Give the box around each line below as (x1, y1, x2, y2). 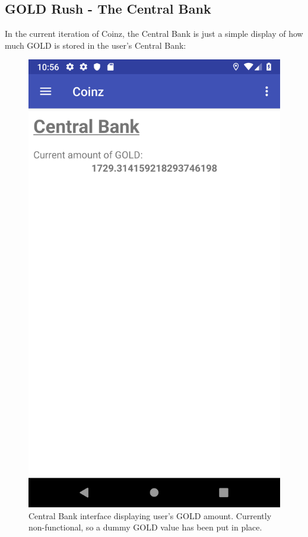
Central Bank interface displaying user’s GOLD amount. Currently (28, 509, 272, 522)
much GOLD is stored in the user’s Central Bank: (5, 39, 186, 51)
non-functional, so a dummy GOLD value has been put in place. (28, 521, 262, 533)
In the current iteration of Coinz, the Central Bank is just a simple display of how (5, 27, 303, 40)
